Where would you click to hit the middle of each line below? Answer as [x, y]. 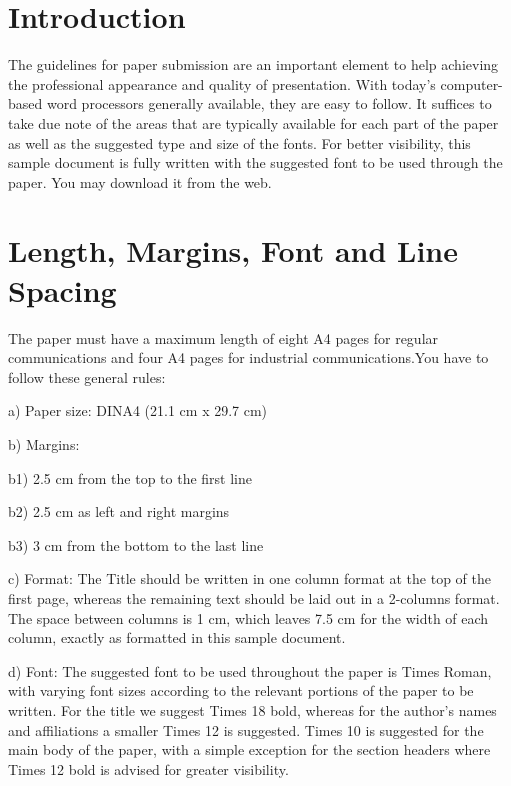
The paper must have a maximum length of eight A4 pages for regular [223, 337]
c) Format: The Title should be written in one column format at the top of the [249, 578]
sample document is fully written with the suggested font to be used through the [255, 162]
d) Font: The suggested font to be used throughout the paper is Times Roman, [250, 670]
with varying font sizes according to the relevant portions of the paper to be [241, 690]
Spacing [62, 289]
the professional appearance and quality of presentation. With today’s [222, 83]
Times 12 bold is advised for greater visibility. [148, 768]
